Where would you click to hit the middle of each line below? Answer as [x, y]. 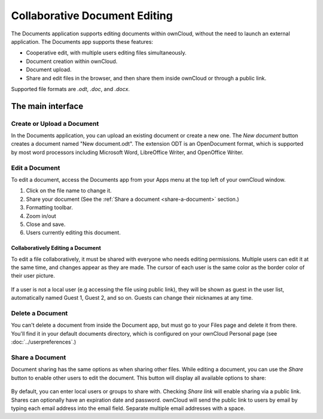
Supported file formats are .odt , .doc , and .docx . [70, 89]
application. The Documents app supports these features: [82, 41]
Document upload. [49, 70]
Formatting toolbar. [49, 207]
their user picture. [33, 276]
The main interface [47, 106]
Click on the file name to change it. [69, 191]
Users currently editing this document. [73, 233]
